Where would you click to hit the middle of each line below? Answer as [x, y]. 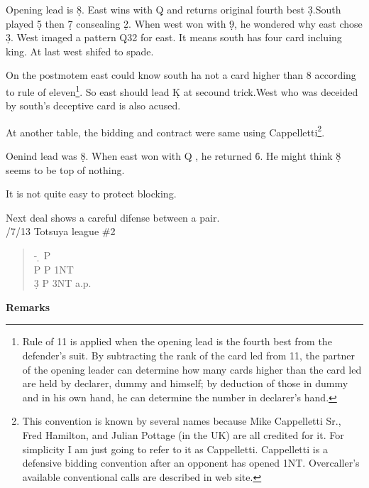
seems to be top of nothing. [65, 169]
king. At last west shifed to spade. [80, 51]
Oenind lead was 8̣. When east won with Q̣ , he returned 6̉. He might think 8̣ [174, 156]
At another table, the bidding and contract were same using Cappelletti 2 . [165, 131]
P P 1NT [54, 269]
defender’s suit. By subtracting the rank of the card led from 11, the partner [188, 355]
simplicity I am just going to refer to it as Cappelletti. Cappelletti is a [175, 449]
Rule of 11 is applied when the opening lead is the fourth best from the [177, 341]
